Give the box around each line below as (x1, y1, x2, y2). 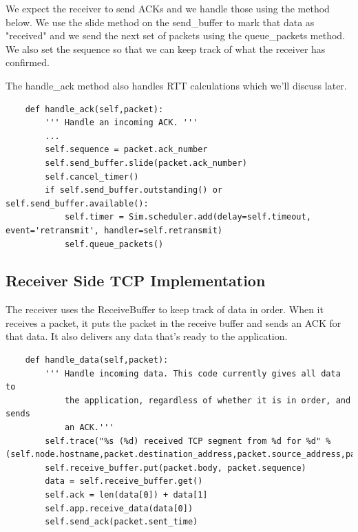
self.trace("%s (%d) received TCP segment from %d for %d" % (45, 436, 331, 446)
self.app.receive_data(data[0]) (45, 503, 193, 513)
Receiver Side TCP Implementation (6, 270, 266, 291)
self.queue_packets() (64, 239, 164, 249)
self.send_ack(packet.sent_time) (45, 517, 198, 527)
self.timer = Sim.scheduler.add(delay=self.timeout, (64, 212, 311, 222)
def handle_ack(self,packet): (25, 104, 164, 114)
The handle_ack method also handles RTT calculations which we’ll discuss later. (6, 78, 347, 92)
